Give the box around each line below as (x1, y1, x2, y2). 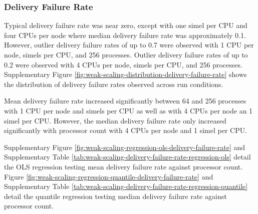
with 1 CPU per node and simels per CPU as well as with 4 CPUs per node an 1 (4, 105, 253, 115)
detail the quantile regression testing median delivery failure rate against (4, 190, 227, 201)
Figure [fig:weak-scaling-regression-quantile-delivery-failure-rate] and (4, 171, 213, 181)
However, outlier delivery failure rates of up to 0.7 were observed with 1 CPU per (4, 39, 254, 50)
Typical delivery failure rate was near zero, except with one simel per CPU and (4, 20, 247, 30)
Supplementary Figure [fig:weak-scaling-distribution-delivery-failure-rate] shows (4, 69, 247, 79)
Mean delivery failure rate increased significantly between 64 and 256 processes (4, 95, 246, 106)
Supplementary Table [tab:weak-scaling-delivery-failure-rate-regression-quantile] (4, 181, 248, 191)
